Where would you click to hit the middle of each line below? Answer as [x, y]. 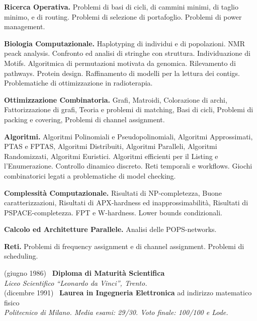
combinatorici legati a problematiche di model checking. [90, 175]
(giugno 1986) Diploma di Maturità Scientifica [84, 273]
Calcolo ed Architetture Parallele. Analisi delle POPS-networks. [110, 229]
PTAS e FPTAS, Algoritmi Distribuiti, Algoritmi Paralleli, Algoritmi [111, 146]
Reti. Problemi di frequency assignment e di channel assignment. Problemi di [124, 246]
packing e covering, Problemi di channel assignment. [84, 119]
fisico [12, 302]
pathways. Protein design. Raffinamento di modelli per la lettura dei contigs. [122, 73]
